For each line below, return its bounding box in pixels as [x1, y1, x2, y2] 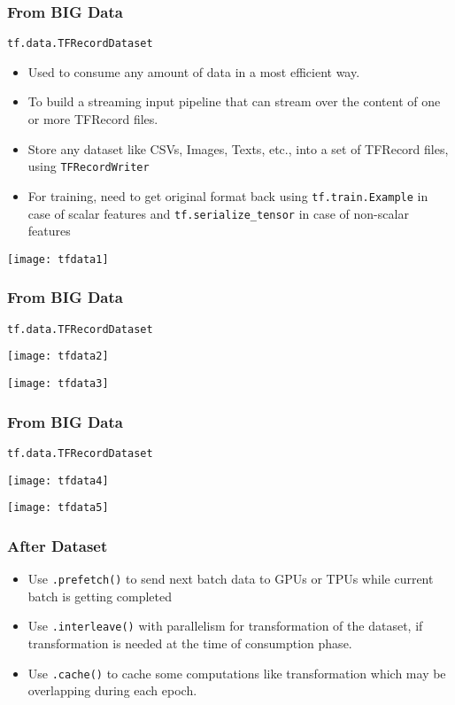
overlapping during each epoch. [27, 681, 197, 700]
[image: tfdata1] [7, 252, 109, 266]
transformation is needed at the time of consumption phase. [27, 633, 352, 652]
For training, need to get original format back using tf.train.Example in [27, 186, 428, 205]
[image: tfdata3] [7, 377, 109, 390]
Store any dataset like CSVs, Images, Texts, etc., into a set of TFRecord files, [27, 139, 449, 158]
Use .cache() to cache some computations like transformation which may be [27, 663, 446, 682]
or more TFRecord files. [27, 110, 158, 128]
